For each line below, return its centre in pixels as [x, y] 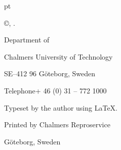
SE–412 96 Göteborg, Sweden [50, 73]
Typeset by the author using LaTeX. [61, 107]
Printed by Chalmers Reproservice [57, 124]
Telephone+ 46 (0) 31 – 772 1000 [55, 90]
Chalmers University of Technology [58, 56]
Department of [27, 40]
